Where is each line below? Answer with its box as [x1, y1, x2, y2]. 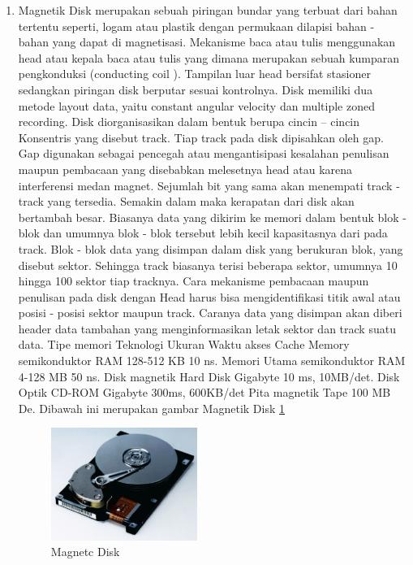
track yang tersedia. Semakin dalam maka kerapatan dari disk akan [18, 193, 355, 210]
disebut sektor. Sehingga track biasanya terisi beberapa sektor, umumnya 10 [18, 256, 398, 273]
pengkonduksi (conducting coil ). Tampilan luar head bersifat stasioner [18, 65, 371, 82]
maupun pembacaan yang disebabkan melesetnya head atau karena [18, 160, 353, 177]
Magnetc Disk [50, 543, 120, 560]
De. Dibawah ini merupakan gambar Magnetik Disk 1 [18, 399, 285, 416]
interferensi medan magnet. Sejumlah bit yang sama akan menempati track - [18, 176, 400, 193]
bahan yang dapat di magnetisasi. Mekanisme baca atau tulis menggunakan [18, 33, 396, 50]
